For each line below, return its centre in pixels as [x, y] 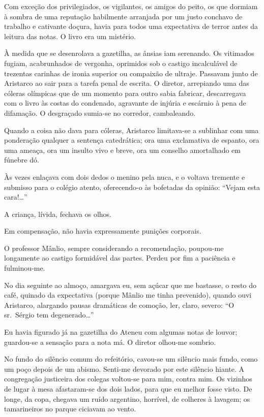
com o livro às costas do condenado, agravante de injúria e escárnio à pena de [125, 103]
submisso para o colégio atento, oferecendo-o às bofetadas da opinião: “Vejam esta [132, 187]
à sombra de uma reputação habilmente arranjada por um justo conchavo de [123, 16]
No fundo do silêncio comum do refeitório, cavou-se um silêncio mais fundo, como [131, 359]
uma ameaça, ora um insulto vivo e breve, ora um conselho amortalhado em [122, 150]
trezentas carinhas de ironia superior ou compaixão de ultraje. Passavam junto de [131, 73]
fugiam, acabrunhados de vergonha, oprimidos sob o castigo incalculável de [121, 63]
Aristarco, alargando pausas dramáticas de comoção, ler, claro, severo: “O [119, 304]
